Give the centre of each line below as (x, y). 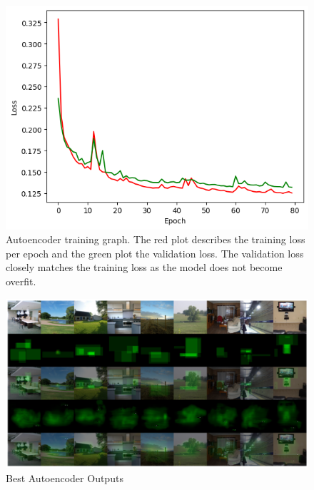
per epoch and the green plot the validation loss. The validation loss (155, 253)
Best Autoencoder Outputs (65, 478)
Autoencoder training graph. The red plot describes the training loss (156, 239)
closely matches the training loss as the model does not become (144, 267)
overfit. (21, 281)
